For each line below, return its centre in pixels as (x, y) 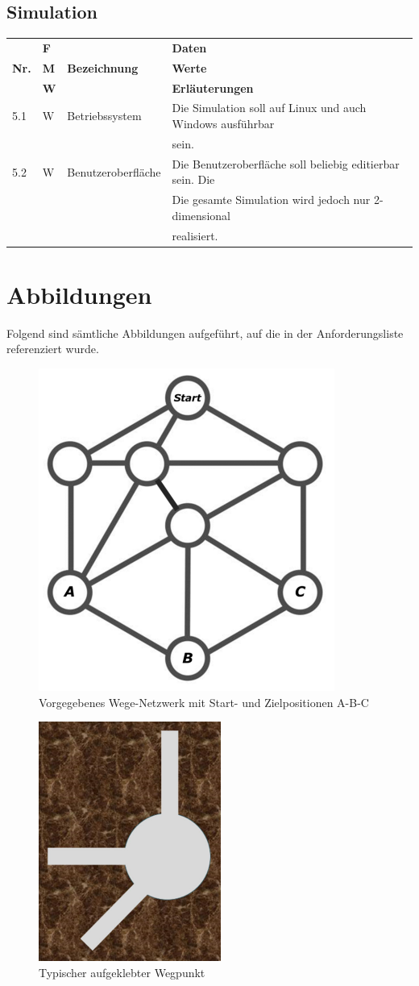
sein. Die (193, 179)
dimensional (201, 215)
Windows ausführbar (223, 124)
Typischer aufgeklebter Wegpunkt (122, 972)
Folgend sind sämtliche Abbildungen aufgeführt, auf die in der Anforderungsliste (205, 333)
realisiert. (195, 235)
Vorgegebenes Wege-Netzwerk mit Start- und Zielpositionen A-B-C (204, 702)
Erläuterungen (213, 87)
